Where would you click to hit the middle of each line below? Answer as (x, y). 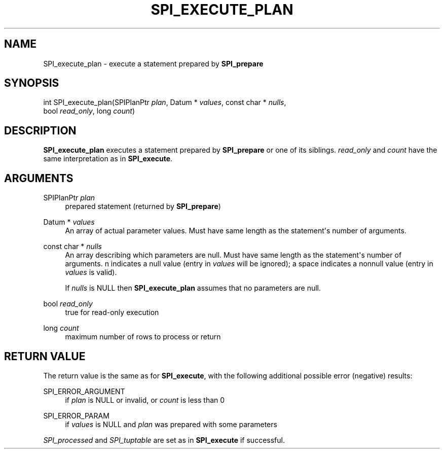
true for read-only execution (112, 312)
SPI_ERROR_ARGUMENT (84, 391)
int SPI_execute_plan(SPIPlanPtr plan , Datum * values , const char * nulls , (165, 102)
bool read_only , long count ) (89, 111)
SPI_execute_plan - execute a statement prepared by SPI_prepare (153, 63)
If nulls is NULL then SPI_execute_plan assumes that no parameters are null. (193, 288)
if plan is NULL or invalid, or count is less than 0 (145, 400)
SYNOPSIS (32, 83)
